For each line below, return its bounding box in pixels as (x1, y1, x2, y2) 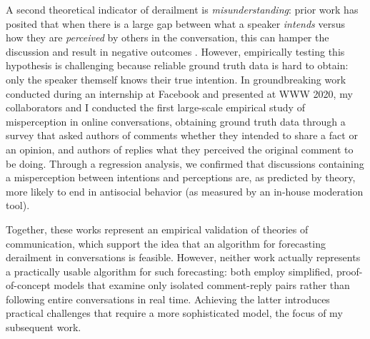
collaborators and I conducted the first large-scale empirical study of (6, 100, 305, 115)
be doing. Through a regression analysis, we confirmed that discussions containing (6, 156, 364, 171)
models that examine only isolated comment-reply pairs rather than (54, 278, 350, 293)
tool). (6, 198, 30, 213)
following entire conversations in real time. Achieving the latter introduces (6, 291, 330, 306)
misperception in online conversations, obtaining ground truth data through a (6, 113, 346, 128)
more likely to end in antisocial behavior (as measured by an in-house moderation (6, 183, 364, 198)
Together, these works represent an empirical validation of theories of (6, 221, 309, 236)
